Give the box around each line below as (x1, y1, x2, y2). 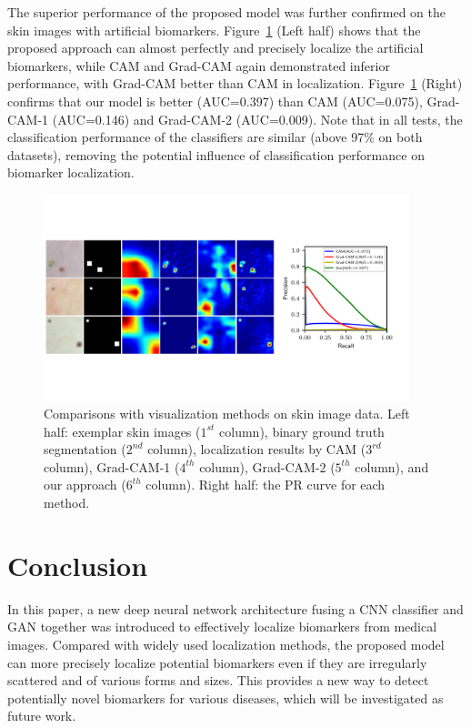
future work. (7, 706, 76, 725)
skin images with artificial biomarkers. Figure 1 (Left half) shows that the (7, 20, 421, 39)
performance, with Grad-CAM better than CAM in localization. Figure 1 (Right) (7, 74, 463, 93)
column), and (355, 457, 429, 476)
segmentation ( (44, 440, 126, 459)
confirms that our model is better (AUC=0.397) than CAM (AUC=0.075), (7, 91, 423, 110)
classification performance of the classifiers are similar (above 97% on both (7, 127, 423, 147)
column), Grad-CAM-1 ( (44, 457, 180, 476)
